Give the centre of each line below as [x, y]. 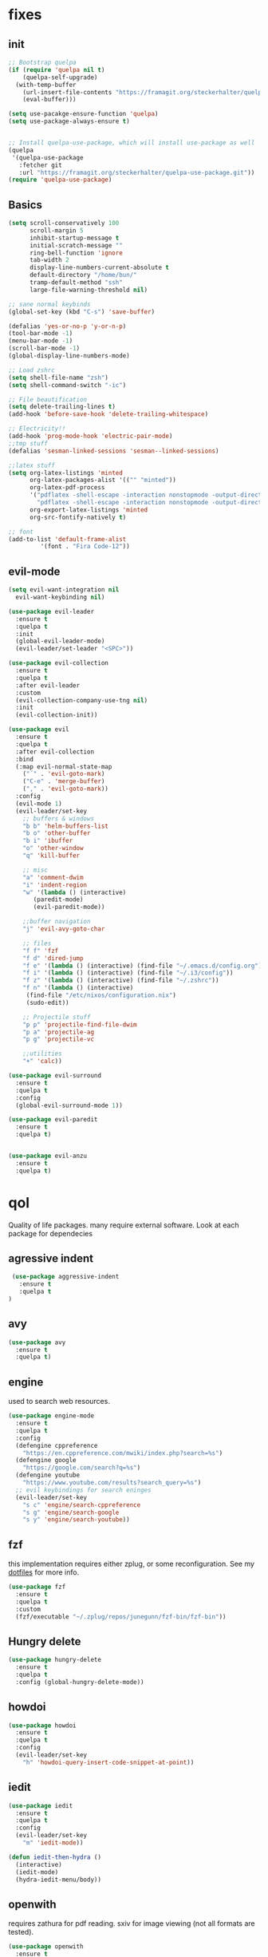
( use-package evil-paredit [53, 1120]
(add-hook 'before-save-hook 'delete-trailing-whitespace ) [108, 414]
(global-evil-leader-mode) [60, 641]
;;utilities [42, 1054]
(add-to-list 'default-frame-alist [67, 539]
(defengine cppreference [57, 1445]
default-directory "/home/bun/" [83, 275]
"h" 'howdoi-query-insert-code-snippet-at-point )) [108, 1762]
